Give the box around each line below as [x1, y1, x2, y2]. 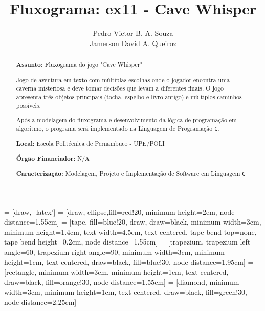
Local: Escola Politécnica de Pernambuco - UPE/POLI [16, 139, 165, 148]
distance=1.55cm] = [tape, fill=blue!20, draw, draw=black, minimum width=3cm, [4, 216, 261, 227]
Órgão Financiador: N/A [16, 154, 90, 163]
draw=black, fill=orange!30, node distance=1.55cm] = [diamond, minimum [4, 276, 239, 287]
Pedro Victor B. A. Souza [93, 28, 173, 38]
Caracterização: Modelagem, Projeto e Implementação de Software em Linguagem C [16, 169, 246, 178]
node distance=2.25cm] [4, 296, 77, 307]
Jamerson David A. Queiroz [89, 37, 177, 48]
